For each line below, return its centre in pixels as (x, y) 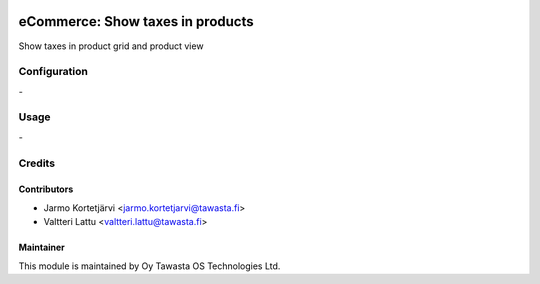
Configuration (53, 72)
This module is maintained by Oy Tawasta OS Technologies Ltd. (149, 266)
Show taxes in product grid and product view (111, 46)
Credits (36, 163)
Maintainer (41, 247)
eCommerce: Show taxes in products (136, 21)
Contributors (46, 189)
